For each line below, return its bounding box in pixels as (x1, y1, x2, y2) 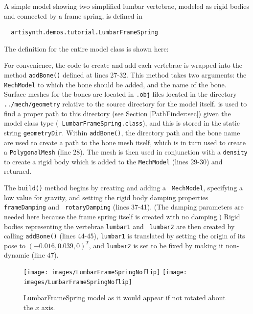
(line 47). (31, 250, 59, 260)
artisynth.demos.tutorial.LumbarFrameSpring (11, 29, 158, 36)
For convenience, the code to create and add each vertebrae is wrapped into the (4, 60, 242, 70)
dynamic (4, 250, 29, 260)
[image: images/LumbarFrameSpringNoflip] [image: (23, 269, 187, 276)
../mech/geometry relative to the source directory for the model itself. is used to (4, 98, 247, 108)
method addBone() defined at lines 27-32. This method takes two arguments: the (4, 69, 247, 79)
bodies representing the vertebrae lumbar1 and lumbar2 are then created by (4, 221, 235, 231)
